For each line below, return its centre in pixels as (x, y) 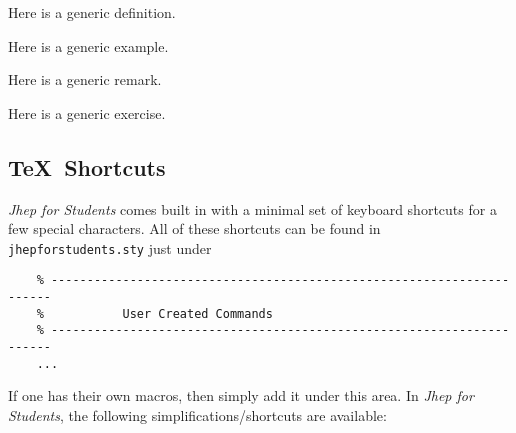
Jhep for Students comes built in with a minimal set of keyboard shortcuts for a (252, 208)
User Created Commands (197, 313)
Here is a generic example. (88, 45)
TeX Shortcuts (87, 166)
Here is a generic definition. (92, 12)
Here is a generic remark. (85, 79)
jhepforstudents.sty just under (110, 247)
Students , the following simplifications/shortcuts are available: (197, 414)
